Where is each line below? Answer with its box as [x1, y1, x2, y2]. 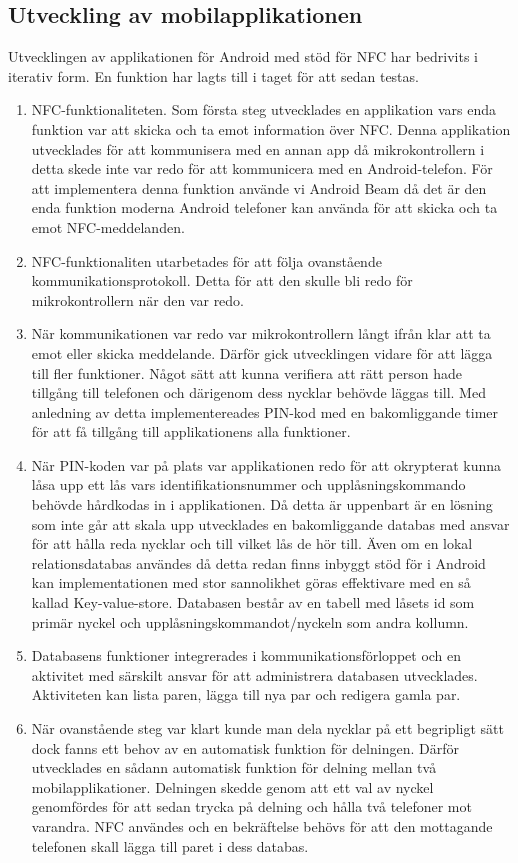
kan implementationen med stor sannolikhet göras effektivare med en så [31, 572, 471, 593]
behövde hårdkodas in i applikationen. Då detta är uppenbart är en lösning [31, 494, 493, 515]
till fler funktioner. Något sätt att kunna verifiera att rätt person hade [31, 362, 462, 383]
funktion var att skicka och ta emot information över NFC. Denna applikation [31, 118, 511, 139]
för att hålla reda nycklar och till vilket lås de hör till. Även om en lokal [31, 533, 473, 554]
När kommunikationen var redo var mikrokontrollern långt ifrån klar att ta [31, 323, 491, 344]
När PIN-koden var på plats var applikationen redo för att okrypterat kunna [31, 454, 502, 475]
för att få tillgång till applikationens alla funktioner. [31, 421, 351, 442]
